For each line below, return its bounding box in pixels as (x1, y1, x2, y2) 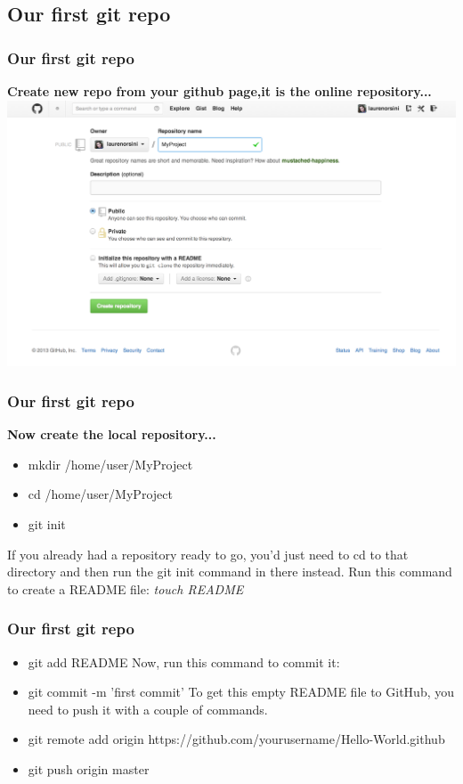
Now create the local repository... (7, 425, 216, 444)
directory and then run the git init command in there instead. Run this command (7, 562, 452, 581)
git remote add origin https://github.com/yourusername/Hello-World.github (28, 730, 445, 748)
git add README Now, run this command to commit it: (28, 652, 340, 671)
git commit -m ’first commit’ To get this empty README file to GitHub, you (28, 682, 455, 701)
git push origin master (28, 759, 150, 778)
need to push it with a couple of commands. (28, 699, 268, 718)
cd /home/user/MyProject (28, 485, 173, 503)
